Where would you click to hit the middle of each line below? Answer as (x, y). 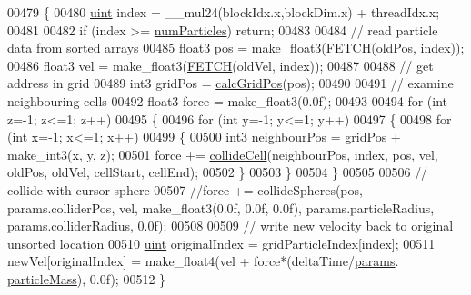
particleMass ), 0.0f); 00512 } (87, 278)
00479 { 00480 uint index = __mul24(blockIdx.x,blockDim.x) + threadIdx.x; (224, 12)
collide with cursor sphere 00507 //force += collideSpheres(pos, (185, 189)
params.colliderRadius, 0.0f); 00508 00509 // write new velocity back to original (230, 226)
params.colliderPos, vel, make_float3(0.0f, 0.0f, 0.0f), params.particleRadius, (221, 207)
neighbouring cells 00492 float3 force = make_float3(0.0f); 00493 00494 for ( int (228, 100)
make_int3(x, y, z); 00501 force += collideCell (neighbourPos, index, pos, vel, (223, 154)
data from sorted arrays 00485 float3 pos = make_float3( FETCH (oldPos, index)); (236, 48)
